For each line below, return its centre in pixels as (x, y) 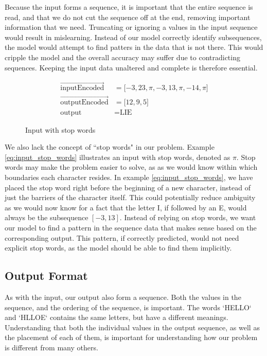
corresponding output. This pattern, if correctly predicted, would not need (122, 237)
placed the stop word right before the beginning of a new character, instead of (128, 187)
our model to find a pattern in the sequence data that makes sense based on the (131, 228)
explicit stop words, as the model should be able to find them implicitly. (118, 248)
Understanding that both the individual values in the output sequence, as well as (132, 327)
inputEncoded (82, 88)
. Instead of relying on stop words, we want (188, 217)
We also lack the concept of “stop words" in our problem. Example (110, 147)
